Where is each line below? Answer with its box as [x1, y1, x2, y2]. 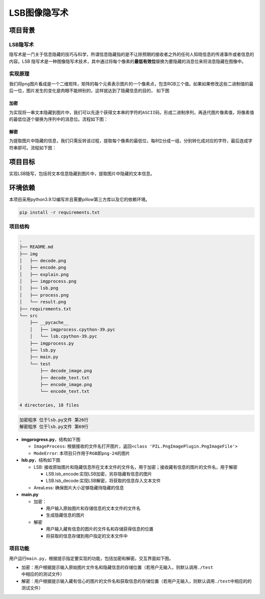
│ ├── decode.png [19, 258, 66, 263]
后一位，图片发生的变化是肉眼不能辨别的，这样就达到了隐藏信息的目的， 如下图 [9, 88, 169, 93]
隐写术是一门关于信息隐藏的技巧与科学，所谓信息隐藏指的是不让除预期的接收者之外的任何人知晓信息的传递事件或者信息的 [9, 52, 254, 58]
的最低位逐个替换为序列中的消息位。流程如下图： [9, 116, 108, 122]
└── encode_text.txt [40, 389, 90, 394]
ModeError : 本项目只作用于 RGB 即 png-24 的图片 [33, 450, 130, 456]
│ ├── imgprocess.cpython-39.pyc [29, 327, 115, 332]
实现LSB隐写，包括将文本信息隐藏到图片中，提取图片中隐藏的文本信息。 [9, 170, 155, 177]
